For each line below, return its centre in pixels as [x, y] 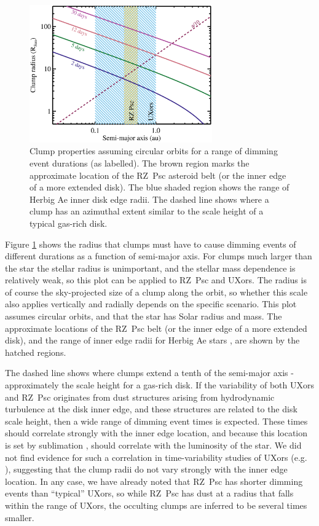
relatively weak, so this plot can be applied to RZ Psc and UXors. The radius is [156, 280]
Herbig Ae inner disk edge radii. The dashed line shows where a [149, 199]
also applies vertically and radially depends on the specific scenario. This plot [151, 304]
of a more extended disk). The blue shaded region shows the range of [159, 187]
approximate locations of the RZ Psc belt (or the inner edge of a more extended [156, 328]
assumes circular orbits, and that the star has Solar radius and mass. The [144, 316]
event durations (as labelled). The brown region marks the [140, 163]
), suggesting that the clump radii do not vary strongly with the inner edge [146, 469]
